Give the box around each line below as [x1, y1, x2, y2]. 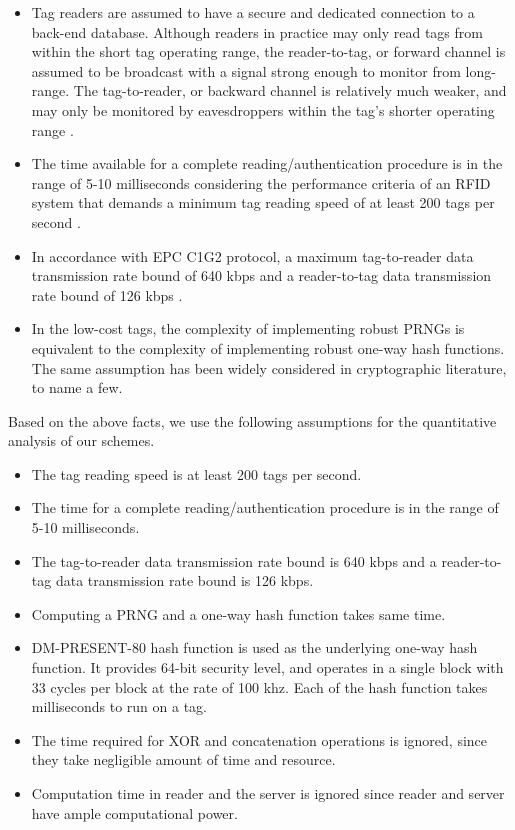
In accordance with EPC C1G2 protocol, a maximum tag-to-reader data [31, 245, 474, 266]
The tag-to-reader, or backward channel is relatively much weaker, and [73, 80, 507, 101]
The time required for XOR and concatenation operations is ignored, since [31, 729, 488, 750]
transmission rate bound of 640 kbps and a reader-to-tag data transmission [31, 265, 492, 286]
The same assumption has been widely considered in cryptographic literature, [31, 357, 507, 378]
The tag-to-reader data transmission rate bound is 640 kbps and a [31, 550, 437, 571]
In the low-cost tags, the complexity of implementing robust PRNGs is [31, 318, 465, 339]
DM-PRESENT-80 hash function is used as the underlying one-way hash [31, 637, 478, 658]
